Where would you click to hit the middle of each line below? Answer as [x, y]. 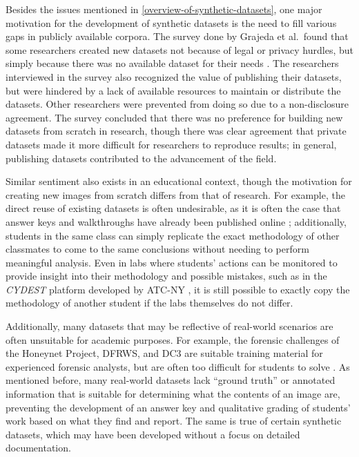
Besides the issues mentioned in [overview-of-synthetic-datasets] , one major [164, 9]
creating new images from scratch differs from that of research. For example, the [175, 194]
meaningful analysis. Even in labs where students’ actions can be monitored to [172, 262]
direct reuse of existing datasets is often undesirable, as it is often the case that [173, 208]
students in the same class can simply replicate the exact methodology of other [173, 235]
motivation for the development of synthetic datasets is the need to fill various [171, 22]
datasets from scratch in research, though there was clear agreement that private [176, 131]
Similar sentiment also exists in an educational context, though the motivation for [179, 181]
